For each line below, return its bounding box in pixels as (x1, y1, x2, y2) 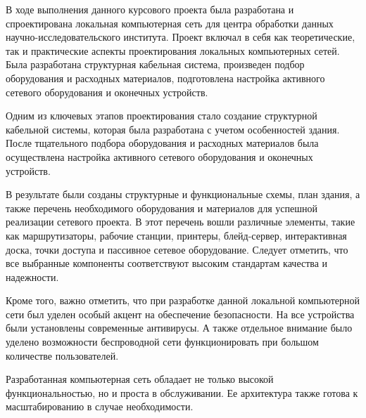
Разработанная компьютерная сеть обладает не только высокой (6, 372, 274, 386)
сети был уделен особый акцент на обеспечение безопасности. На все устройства (6, 306, 355, 321)
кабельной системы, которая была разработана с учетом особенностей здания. (6, 122, 340, 136)
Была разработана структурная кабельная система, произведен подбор (6, 57, 305, 72)
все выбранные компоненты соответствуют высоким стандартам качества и (6, 256, 328, 270)
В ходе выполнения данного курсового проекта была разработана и (6, 2, 294, 16)
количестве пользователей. (6, 348, 119, 363)
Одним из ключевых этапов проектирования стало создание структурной (6, 108, 317, 123)
